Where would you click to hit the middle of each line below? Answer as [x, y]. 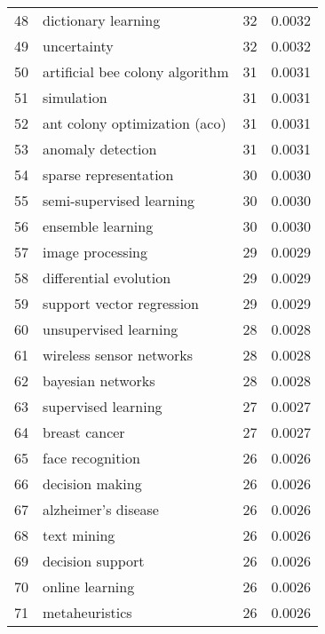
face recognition [91, 458]
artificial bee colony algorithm [136, 71]
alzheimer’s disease [101, 509]
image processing [95, 252]
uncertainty [78, 46]
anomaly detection [100, 149]
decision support [94, 561]
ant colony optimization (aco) [135, 123]
